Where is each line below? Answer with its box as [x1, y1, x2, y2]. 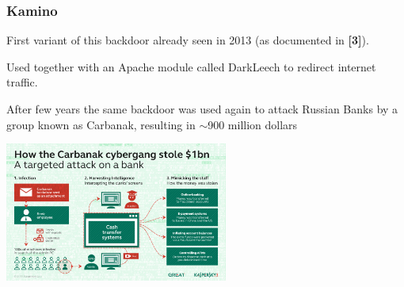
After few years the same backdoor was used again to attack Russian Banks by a [6, 101, 398, 117]
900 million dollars [208, 116, 298, 132]
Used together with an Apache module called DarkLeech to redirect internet [6, 58, 376, 75]
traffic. [6, 74, 38, 90]
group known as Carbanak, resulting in [6, 116, 196, 132]
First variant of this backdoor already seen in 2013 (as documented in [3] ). [6, 32, 369, 48]
